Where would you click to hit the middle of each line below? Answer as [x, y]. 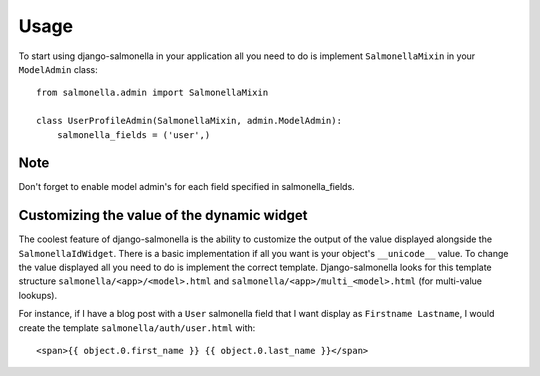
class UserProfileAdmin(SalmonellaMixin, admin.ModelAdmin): [189, 121]
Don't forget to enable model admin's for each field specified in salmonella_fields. [186, 187]
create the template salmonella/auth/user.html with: [137, 327]
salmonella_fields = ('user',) [133, 134]
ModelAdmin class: [58, 69]
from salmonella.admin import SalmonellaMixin [152, 93]
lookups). [38, 295]
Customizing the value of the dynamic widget [163, 215]
